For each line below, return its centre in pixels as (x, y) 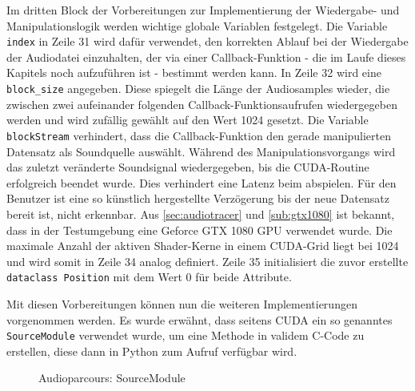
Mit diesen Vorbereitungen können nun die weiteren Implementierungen (182, 303)
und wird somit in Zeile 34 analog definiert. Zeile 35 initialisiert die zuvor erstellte (207, 261)
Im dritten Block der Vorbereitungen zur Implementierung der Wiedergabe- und (203, 10)
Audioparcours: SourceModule (112, 378)
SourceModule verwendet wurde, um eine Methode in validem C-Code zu (186, 335)
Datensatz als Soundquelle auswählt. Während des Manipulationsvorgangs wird (201, 151)
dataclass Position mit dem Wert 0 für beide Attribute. (149, 277)
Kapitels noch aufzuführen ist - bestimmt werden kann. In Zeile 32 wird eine (194, 73)
